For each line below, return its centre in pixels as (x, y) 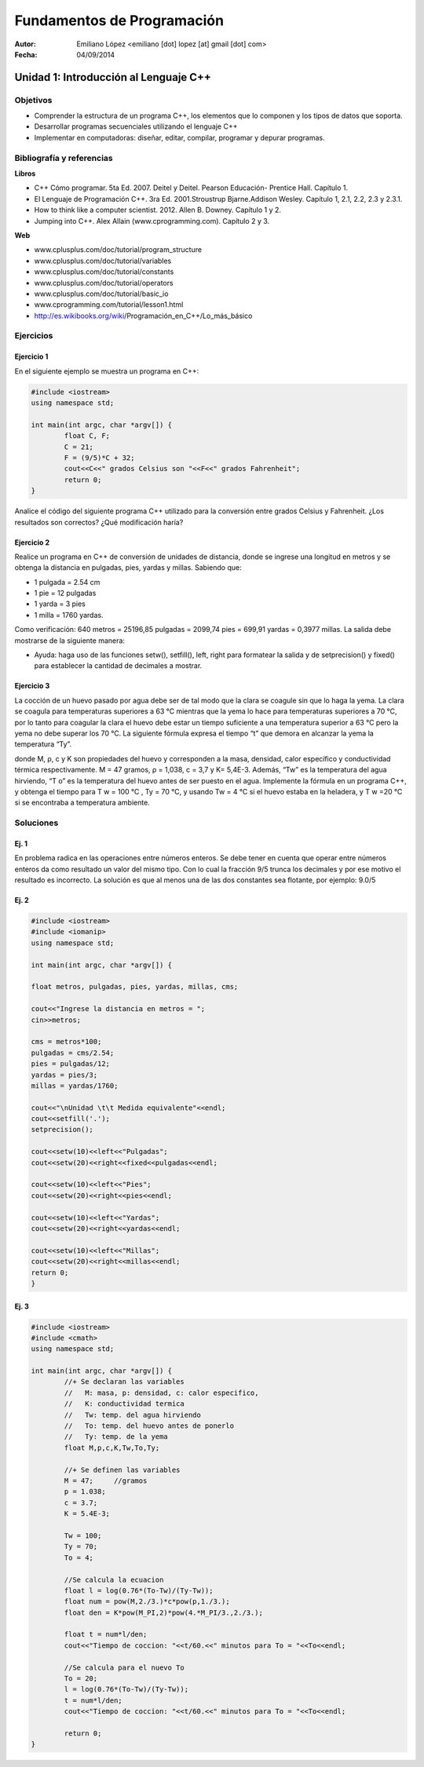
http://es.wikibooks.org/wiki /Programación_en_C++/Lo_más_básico (143, 316)
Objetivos (33, 100)
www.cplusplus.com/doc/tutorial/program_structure (118, 250)
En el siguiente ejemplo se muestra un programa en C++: (107, 371)
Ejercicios (34, 336)
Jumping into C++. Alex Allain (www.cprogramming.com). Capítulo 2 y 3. (152, 221)
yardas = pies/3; (64, 1075)
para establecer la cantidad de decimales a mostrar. (118, 666)
